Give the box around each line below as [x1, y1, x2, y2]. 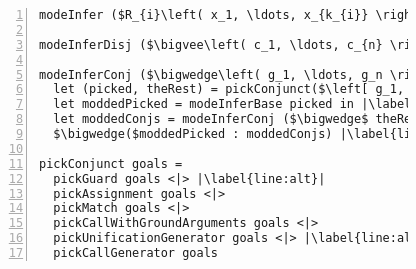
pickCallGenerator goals [53, 246, 218, 260]
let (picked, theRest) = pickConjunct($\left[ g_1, [53, 82, 405, 97]
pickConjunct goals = [39, 156, 183, 171]
